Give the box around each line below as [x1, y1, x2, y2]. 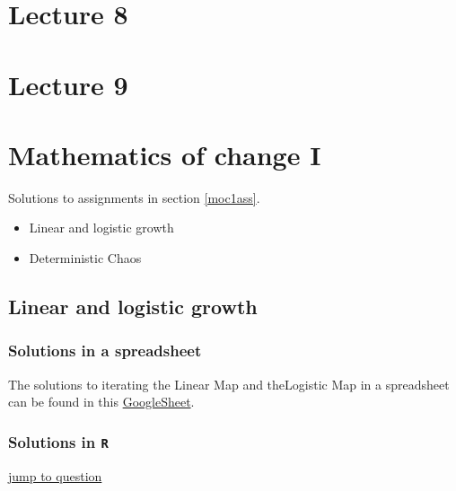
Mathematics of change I [8, 136, 321, 172]
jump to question [8, 466, 102, 485]
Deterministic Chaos [29, 249, 142, 267]
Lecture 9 [8, 66, 128, 102]
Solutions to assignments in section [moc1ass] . [8, 188, 260, 206]
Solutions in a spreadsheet [8, 339, 202, 362]
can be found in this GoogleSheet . [8, 392, 195, 411]
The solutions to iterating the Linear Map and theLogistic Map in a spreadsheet [8, 374, 450, 393]
